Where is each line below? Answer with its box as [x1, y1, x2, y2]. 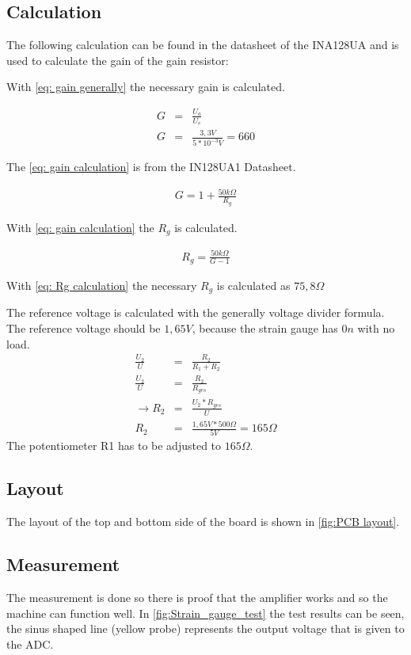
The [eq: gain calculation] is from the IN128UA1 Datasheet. [6, 158, 296, 175]
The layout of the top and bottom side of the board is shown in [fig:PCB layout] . [6, 513, 400, 530]
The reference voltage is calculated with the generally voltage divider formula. [6, 304, 385, 321]
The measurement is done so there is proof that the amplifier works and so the [6, 589, 388, 606]
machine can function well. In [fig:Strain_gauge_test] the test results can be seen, [6, 604, 405, 621]
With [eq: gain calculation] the [6, 219, 154, 235]
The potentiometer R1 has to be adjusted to [6, 437, 222, 454]
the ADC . [6, 635, 54, 652]
